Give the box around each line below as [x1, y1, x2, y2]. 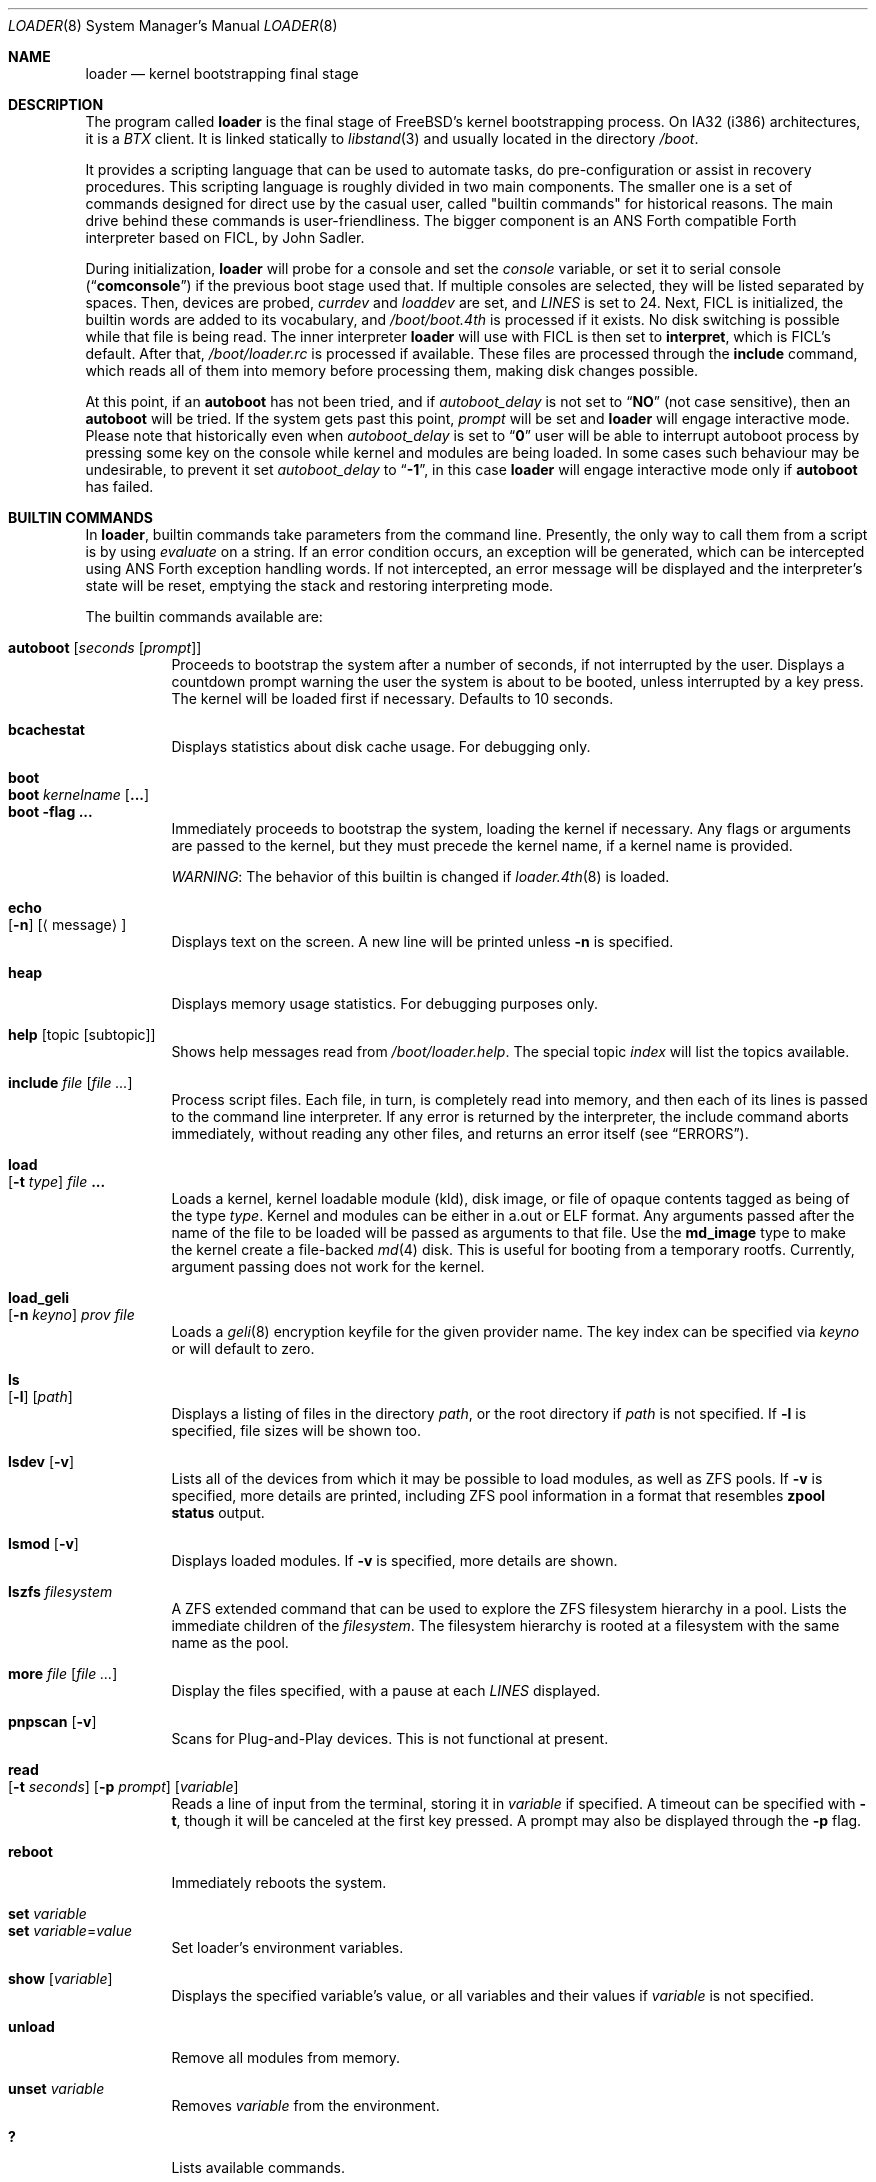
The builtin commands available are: [85, 608, 323, 625]
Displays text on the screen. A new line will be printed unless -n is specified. [171, 933, 674, 950]
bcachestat [8, 721, 85, 738]
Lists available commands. [171, 2159, 345, 2176]
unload [8, 2018, 55, 2035]
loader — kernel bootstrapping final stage [85, 65, 359, 82]
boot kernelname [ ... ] [8, 786, 150, 803]
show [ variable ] [8, 1970, 113, 1987]
